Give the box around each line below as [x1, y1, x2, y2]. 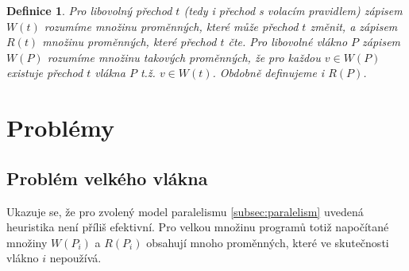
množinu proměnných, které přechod [42, 33, 217, 50]
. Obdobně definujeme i [212, 64, 325, 81]
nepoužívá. [49, 250, 102, 266]
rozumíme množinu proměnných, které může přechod [44, 17, 299, 34]
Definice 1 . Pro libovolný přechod [6, 2, 172, 18]
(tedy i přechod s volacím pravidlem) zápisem [183, 2, 403, 18]
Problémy [6, 111, 114, 144]
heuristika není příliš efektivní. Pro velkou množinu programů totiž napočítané [6, 219, 389, 235]
